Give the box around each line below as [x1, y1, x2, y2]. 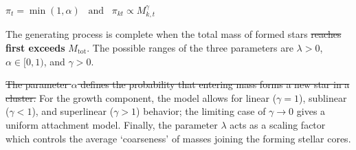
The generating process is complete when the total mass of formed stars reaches [5, 27, 342, 41]
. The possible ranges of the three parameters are [87, 41, 293, 55]
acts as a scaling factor [230, 117, 326, 131]
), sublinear [299, 90, 347, 105]
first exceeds [5, 41, 65, 55]
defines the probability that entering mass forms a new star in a [80, 77, 350, 92]
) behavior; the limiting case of [136, 104, 266, 118]
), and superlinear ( [32, 104, 114, 118]
